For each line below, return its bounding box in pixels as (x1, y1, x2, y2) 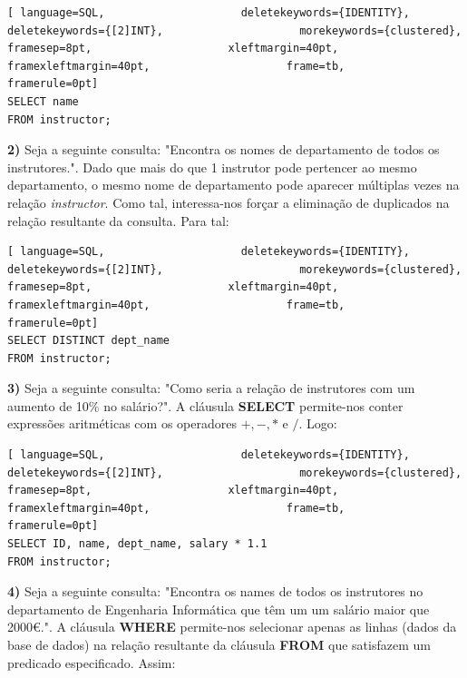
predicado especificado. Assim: (7, 653, 176, 672)
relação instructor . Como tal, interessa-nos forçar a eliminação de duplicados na (7, 192, 450, 211)
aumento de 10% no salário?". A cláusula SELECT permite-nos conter (7, 396, 404, 415)
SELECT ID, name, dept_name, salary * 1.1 (7, 537, 268, 551)
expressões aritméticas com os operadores (7, 414, 237, 433)
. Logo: (298, 414, 337, 433)
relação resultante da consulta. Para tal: (7, 211, 229, 230)
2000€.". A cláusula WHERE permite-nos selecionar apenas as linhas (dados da (7, 617, 457, 636)
